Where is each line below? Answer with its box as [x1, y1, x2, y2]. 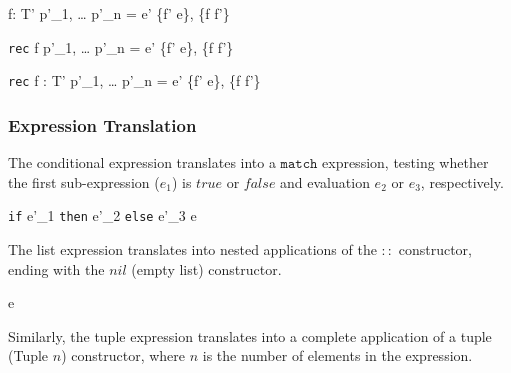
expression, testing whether [322, 152, 489, 173]
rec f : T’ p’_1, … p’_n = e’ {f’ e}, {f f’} [8, 70, 261, 91]
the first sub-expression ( [8, 171, 160, 192]
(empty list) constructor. [131, 258, 282, 279]
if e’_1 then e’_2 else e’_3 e [8, 205, 197, 226]
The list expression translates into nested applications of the [8, 238, 377, 259]
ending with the [8, 258, 105, 279]
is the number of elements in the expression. [202, 345, 473, 366]
